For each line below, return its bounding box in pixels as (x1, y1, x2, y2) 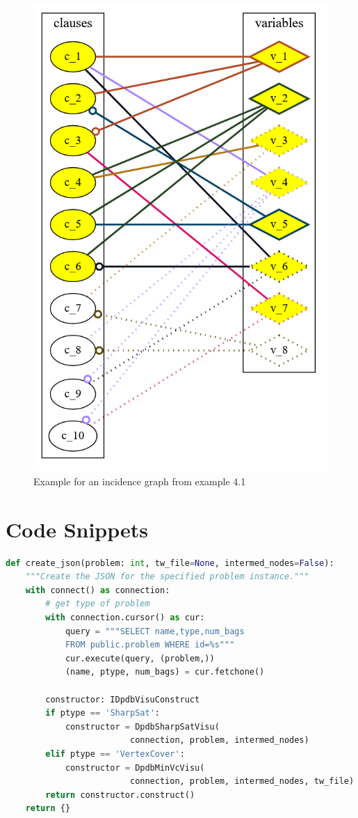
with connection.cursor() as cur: (45, 612, 205, 622)
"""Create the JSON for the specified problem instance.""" (25, 572, 309, 582)
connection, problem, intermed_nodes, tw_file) (129, 776, 355, 787)
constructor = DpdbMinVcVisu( (65, 762, 205, 773)
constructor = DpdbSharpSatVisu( (65, 721, 220, 732)
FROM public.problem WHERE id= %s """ (65, 640, 235, 650)
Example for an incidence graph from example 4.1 (33, 473, 246, 488)
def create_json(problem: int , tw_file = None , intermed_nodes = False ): (6, 558, 334, 568)
